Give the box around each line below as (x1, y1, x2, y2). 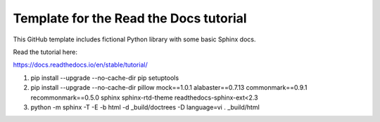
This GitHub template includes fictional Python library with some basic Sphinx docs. (13, 35, 256, 43)
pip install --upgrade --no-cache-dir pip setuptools (30, 74, 179, 82)
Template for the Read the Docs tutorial (13, 11, 247, 26)
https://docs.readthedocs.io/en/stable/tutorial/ (13, 60, 148, 69)
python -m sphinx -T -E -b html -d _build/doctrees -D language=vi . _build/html (30, 102, 260, 111)
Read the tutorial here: (13, 48, 77, 56)
